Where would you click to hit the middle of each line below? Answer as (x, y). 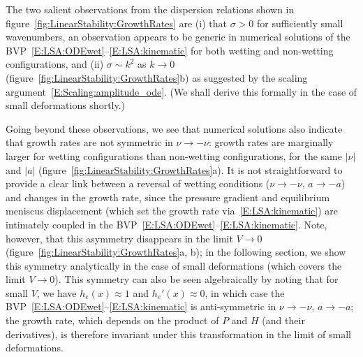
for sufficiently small (300, 23)
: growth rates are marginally (271, 142)
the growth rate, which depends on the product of (112, 320)
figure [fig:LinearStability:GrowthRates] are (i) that (116, 23)
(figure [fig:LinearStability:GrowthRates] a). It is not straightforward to (191, 169)
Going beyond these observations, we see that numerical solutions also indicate (174, 128)
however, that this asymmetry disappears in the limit (119, 238)
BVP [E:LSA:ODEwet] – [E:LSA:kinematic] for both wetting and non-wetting (170, 50)
